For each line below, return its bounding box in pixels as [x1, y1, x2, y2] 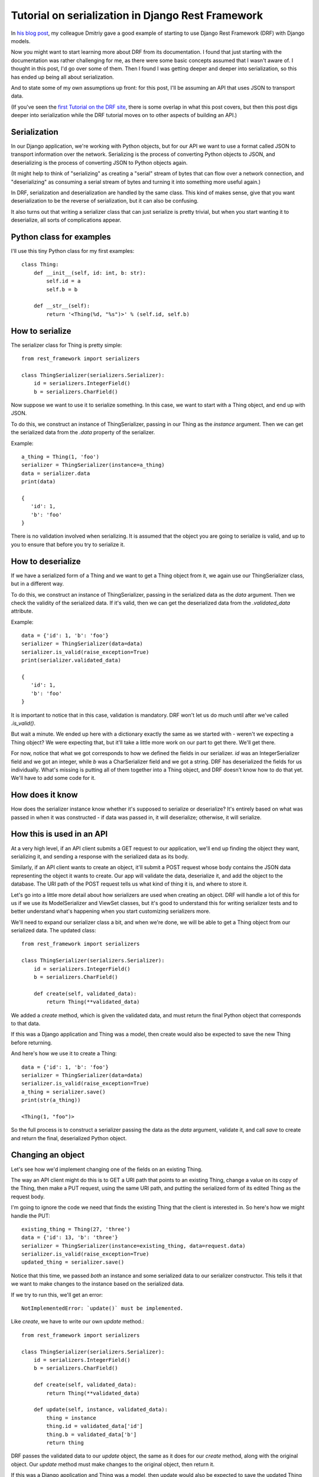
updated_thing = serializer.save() [21, 1259, 125, 1265]
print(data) [21, 479, 56, 485]
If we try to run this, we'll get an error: [11, 1291, 103, 1298]
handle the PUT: [11, 1212, 50, 1219]
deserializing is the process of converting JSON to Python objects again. [11, 159, 188, 166]
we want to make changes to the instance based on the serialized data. [11, 1280, 184, 1287]
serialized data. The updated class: [11, 927, 96, 934]
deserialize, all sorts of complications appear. [11, 216, 122, 224]
